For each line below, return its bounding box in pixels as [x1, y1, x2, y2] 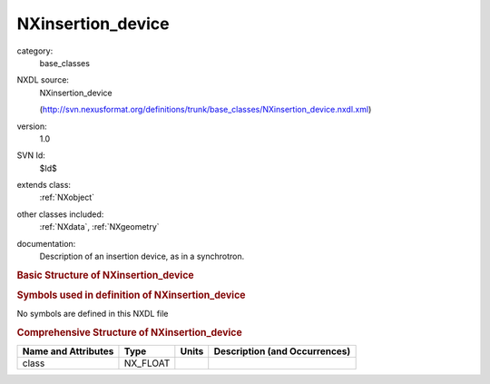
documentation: [16, 238, 76, 249]
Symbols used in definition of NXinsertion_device [16, 289, 246, 301]
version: [16, 121, 47, 132]
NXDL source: [16, 74, 70, 85]
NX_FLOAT [123, 357, 171, 369]
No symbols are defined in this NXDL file [16, 309, 169, 320]
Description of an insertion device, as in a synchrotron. [39, 251, 245, 262]
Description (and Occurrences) [213, 345, 351, 358]
